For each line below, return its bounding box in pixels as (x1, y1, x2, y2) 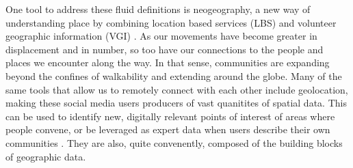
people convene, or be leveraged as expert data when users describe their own (5, 122, 330, 137)
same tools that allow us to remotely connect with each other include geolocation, (5, 82, 348, 96)
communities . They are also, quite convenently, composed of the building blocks (5, 135, 343, 150)
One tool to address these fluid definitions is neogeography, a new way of (5, 2, 311, 16)
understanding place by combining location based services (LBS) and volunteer (5, 15, 337, 29)
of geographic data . (5, 149, 86, 163)
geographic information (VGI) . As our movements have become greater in (5, 29, 317, 43)
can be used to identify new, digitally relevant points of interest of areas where (5, 109, 335, 123)
